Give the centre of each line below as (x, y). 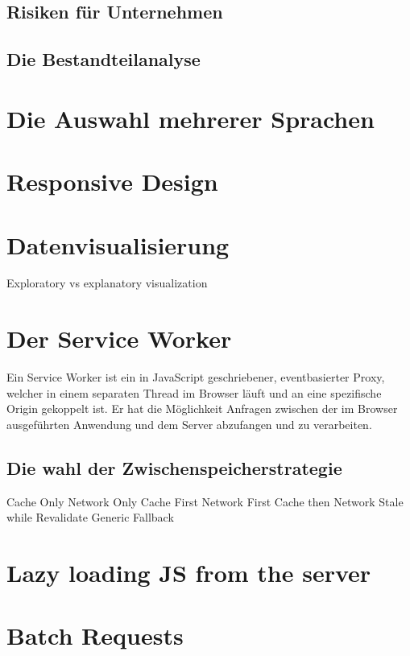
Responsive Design (112, 182)
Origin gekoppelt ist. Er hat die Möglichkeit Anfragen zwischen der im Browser (202, 408)
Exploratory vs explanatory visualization (107, 283)
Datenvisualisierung (118, 244)
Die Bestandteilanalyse (104, 59)
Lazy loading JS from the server (189, 573)
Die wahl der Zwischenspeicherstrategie (174, 467)
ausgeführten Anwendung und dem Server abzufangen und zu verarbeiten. (189, 424)
